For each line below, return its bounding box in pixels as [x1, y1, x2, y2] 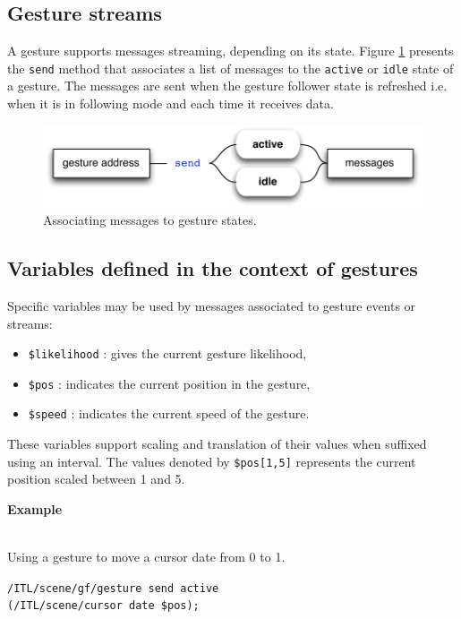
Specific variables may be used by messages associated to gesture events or [7, 296, 416, 314]
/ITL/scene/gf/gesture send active [7, 581, 219, 595]
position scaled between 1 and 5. [7, 469, 185, 488]
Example [7, 499, 63, 518]
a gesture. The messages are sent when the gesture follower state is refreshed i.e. [7, 76, 448, 95]
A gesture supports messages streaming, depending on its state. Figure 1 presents [7, 41, 454, 60]
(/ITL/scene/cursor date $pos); [7, 599, 200, 613]
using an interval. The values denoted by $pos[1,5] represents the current [7, 451, 416, 470]
